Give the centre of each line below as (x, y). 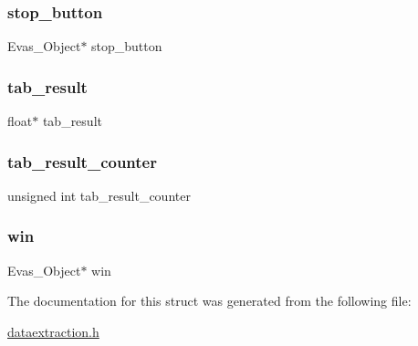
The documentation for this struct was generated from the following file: (209, 301)
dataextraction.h (53, 331)
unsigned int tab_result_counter (99, 195)
